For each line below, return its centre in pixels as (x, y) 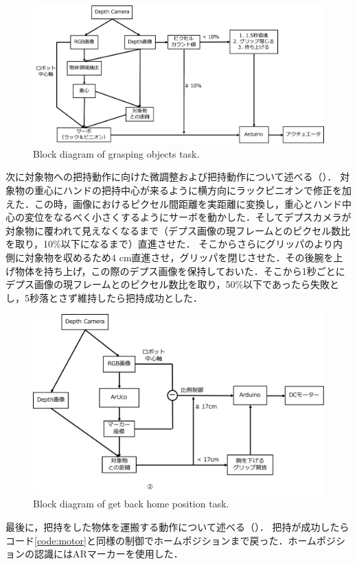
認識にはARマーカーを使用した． (108, 554)
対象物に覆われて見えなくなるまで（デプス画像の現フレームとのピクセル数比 (178, 230)
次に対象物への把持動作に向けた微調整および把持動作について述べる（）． (171, 177)
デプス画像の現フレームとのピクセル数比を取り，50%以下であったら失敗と (172, 284)
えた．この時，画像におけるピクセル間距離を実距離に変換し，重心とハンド (174, 203)
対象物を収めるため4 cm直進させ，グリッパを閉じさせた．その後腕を (179, 257)
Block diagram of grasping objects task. (116, 153)
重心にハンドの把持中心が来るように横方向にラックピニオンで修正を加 (193, 190)
